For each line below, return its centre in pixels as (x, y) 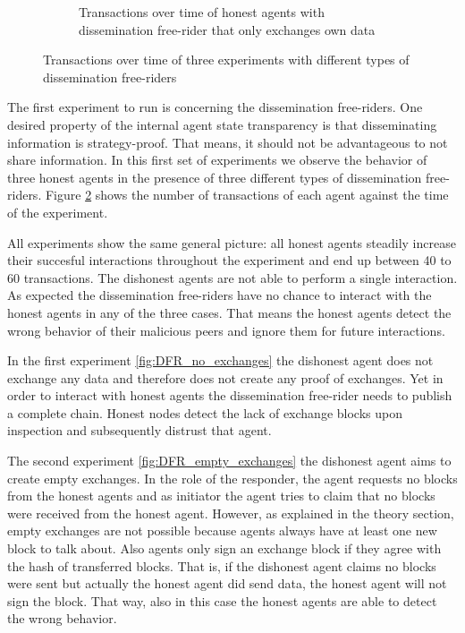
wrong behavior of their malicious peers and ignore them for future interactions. (226, 330)
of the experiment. (58, 212)
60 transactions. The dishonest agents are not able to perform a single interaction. (232, 277)
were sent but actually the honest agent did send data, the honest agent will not (227, 583)
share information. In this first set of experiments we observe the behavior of (217, 160)
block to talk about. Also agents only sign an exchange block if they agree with (224, 548)
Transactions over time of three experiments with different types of (226, 60)
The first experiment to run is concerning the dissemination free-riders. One (215, 107)
